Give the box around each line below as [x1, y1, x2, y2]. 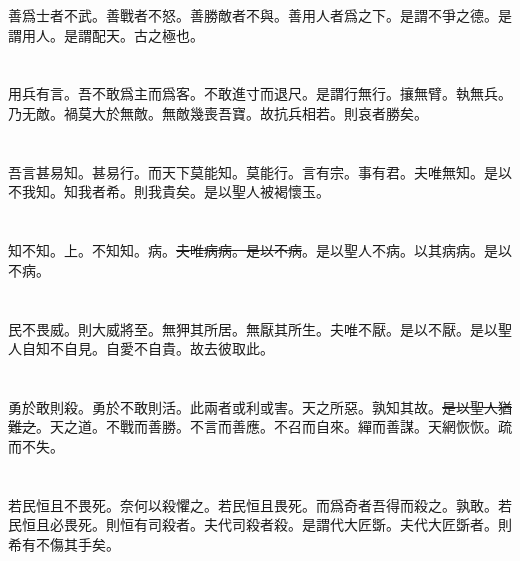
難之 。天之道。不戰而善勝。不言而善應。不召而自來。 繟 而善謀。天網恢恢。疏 [8, 416, 512, 437]
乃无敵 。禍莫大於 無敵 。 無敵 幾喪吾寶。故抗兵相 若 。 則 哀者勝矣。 [8, 102, 428, 123]
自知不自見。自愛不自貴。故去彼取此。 [21, 338, 274, 359]
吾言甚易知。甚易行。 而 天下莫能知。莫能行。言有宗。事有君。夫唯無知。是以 [8, 161, 512, 182]
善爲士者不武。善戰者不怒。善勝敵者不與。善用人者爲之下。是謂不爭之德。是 [8, 5, 512, 25]
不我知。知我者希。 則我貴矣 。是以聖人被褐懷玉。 [8, 181, 330, 202]
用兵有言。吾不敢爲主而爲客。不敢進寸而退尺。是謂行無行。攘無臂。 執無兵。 [8, 83, 512, 104]
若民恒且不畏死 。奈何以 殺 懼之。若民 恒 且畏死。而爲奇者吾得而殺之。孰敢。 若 [8, 494, 512, 515]
